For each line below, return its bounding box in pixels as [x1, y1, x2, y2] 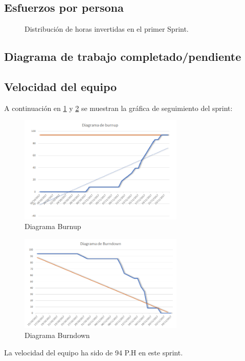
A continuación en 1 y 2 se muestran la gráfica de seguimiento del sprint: [4, 102, 233, 113]
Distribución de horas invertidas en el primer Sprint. [25, 24, 189, 34]
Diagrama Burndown [25, 330, 90, 341]
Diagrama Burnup [25, 221, 81, 232]
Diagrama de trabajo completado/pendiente [4, 49, 241, 64]
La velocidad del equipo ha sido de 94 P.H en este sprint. [4, 347, 183, 357]
